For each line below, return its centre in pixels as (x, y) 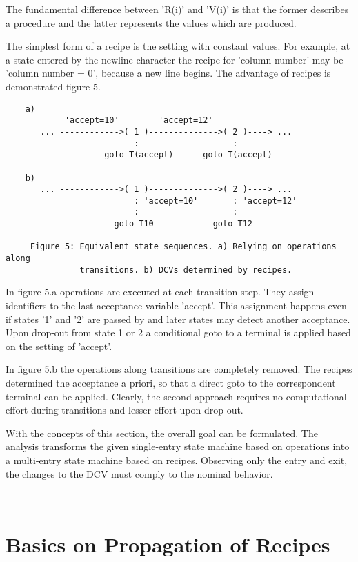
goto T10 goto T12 (183, 224)
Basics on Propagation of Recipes (168, 544)
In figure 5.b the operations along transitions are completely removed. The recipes (179, 369)
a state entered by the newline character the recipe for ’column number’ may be (175, 59)
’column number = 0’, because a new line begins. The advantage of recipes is (168, 73)
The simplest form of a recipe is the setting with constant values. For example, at (178, 46)
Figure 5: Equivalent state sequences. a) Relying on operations (183, 247)
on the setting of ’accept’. (59, 346)
